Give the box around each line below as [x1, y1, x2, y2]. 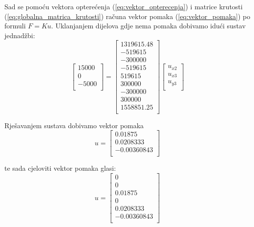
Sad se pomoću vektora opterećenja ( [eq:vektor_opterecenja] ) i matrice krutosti [4, 1, 243, 11]
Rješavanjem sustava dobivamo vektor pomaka [4, 120, 144, 130]
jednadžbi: [4, 30, 35, 40]
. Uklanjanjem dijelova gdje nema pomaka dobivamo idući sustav [51, 21, 246, 31]
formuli [4, 21, 26, 31]
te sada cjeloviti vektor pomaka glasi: [4, 163, 116, 173]
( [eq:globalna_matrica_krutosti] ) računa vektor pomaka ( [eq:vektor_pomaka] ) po [4, 11, 251, 21]
